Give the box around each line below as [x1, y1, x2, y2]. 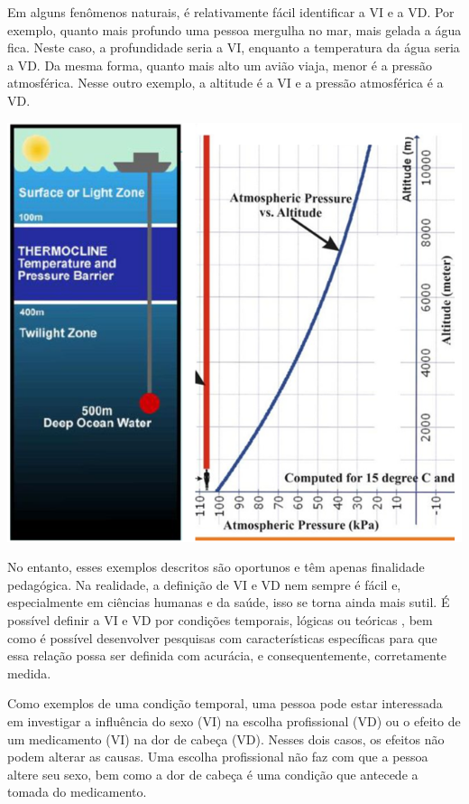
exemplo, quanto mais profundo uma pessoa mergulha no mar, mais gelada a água [7, 20, 462, 39]
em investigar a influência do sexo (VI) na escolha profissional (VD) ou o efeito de [7, 711, 461, 730]
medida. [7, 663, 51, 682]
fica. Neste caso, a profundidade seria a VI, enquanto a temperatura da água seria [7, 38, 460, 57]
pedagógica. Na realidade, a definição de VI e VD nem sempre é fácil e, [7, 575, 401, 594]
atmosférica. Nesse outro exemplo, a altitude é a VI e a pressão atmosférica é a [7, 73, 444, 92]
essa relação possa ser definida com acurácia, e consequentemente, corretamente [7, 646, 447, 665]
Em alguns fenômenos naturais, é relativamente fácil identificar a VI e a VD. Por [7, 3, 455, 21]
